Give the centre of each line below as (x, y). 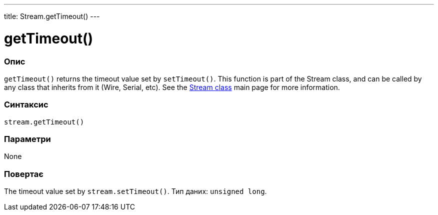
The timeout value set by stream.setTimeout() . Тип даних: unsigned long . (135, 191)
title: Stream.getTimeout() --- (52, 16)
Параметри (27, 139)
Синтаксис (26, 105)
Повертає (24, 174)
